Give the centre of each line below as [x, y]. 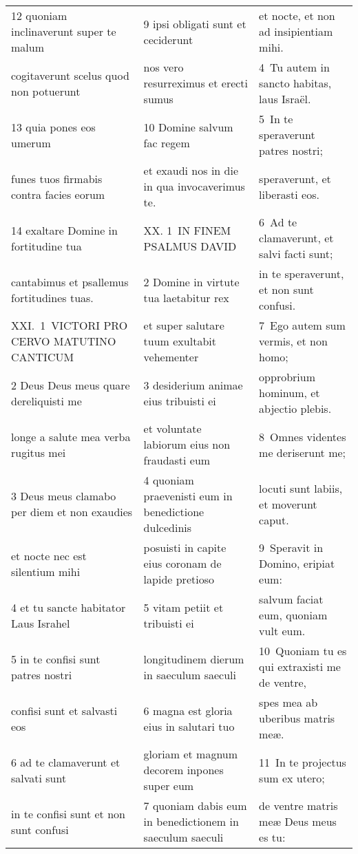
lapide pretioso [179, 579]
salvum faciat [291, 599]
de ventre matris [298, 805]
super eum [169, 786]
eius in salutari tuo [189, 726]
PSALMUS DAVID [190, 246]
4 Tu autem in [294, 67]
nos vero [164, 67]
